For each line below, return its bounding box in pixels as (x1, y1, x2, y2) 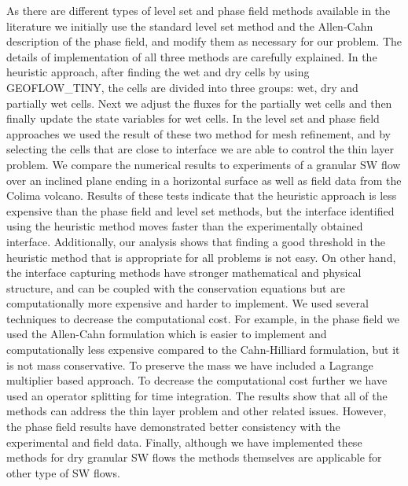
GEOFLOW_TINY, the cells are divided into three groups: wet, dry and (6, 79, 358, 95)
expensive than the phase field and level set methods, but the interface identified (6, 202, 395, 219)
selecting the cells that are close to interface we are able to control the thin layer (6, 141, 395, 157)
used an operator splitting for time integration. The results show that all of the (6, 387, 388, 403)
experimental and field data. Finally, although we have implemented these (6, 433, 362, 450)
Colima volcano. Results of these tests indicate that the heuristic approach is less (6, 187, 397, 204)
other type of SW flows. (6, 464, 120, 480)
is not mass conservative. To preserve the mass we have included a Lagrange (6, 356, 373, 373)
